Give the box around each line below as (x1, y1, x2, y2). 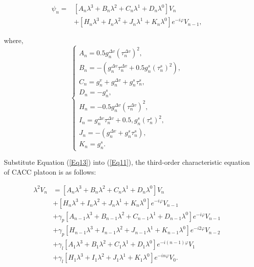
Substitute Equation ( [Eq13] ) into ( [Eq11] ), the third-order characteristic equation (4, 157, 250, 167)
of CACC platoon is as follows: (4, 166, 96, 177)
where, (4, 35, 23, 45)
